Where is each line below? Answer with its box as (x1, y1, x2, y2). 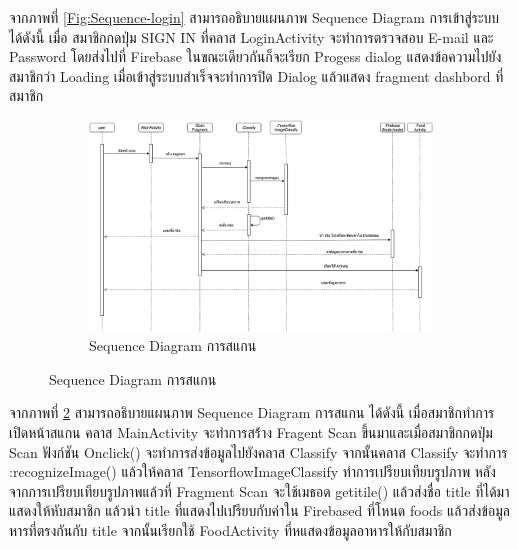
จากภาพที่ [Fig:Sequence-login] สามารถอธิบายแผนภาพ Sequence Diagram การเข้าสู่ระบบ (9, 7, 500, 27)
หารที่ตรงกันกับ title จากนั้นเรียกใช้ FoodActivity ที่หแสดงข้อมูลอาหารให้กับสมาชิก (9, 519, 452, 540)
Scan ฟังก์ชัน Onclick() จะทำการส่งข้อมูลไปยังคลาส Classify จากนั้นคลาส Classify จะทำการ (9, 441, 508, 462)
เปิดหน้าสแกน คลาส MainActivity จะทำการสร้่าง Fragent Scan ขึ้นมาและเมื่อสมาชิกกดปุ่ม (9, 421, 493, 442)
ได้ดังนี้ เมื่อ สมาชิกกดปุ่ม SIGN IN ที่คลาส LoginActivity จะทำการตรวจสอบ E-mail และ (9, 26, 494, 47)
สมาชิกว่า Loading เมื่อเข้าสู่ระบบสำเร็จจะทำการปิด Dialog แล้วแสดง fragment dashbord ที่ (9, 65, 504, 86)
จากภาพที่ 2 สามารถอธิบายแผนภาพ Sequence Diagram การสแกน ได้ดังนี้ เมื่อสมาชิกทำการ (9, 402, 495, 423)
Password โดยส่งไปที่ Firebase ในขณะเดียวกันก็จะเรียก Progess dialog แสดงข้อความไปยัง (9, 46, 502, 67)
